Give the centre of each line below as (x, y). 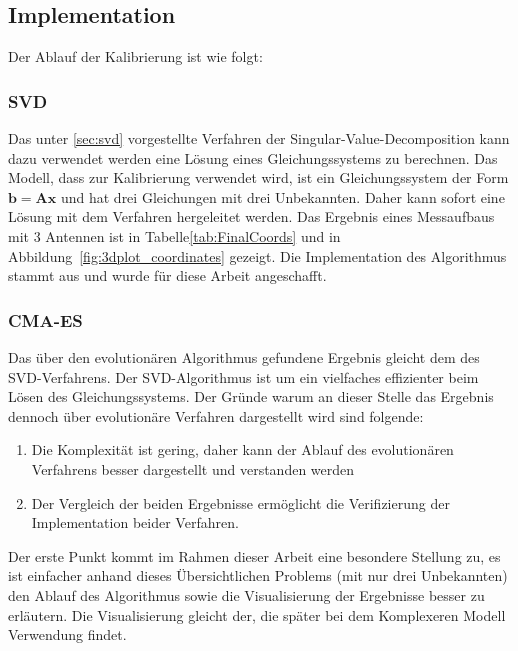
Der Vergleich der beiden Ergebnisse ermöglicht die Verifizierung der (240, 502)
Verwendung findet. (67, 634)
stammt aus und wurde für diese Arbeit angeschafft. (167, 275)
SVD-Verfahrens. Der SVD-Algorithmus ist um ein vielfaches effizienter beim (243, 376)
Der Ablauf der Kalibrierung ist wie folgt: (135, 56)
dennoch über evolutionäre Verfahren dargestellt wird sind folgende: (216, 415)
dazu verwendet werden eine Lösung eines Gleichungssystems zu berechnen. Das (253, 157)
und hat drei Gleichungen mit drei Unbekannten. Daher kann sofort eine (282, 196)
